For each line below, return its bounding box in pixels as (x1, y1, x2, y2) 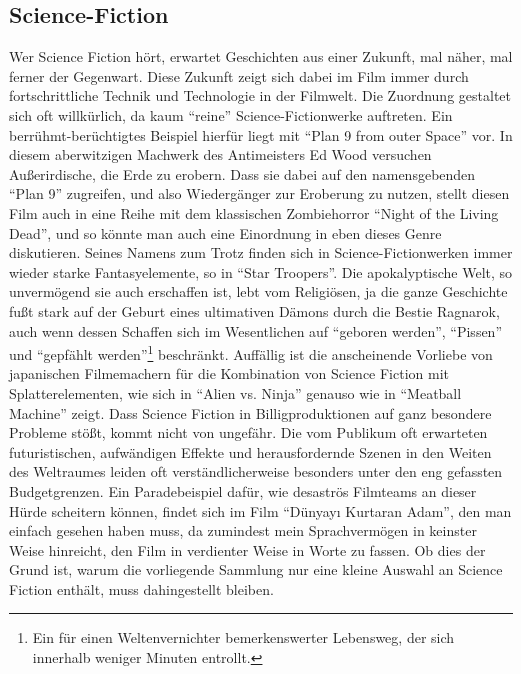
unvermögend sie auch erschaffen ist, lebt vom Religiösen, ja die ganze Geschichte (9, 281, 508, 302)
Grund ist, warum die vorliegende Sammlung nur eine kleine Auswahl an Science (9, 559, 503, 580)
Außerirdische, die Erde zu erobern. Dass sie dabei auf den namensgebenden (9, 163, 476, 184)
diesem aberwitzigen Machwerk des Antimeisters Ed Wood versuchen (9, 144, 432, 165)
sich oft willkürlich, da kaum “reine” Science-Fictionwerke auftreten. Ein (9, 104, 453, 125)
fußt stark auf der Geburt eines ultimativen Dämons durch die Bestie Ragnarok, (9, 300, 500, 321)
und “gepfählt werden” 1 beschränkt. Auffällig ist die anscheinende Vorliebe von (9, 341, 493, 364)
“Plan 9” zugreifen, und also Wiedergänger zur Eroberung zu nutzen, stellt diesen (9, 183, 510, 204)
